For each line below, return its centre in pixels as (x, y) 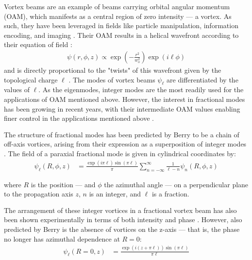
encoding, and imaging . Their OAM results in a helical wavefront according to (121, 35)
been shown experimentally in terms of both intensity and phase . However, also (123, 219)
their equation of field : (38, 44)
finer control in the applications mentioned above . (79, 118)
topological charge (31, 79)
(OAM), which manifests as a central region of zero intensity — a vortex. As (118, 16)
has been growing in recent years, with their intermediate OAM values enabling (122, 108)
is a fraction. (170, 194)
